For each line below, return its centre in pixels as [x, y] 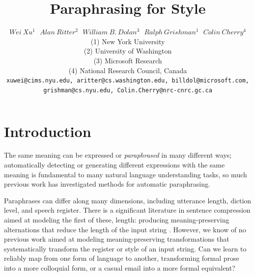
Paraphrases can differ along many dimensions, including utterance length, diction [128, 200]
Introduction [48, 131]
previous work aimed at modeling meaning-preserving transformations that [117, 239]
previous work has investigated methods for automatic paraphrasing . [107, 184]
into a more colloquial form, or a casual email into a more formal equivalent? [120, 267]
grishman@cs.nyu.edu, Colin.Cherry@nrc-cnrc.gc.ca [128, 90]
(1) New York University [128, 41]
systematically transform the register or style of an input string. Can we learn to [125, 248]
